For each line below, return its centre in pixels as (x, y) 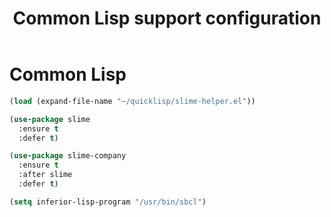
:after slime (45, 175)
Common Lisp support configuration (167, 18)
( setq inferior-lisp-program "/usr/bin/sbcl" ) (108, 202)
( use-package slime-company (68, 156)
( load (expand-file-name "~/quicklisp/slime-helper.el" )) (132, 101)
